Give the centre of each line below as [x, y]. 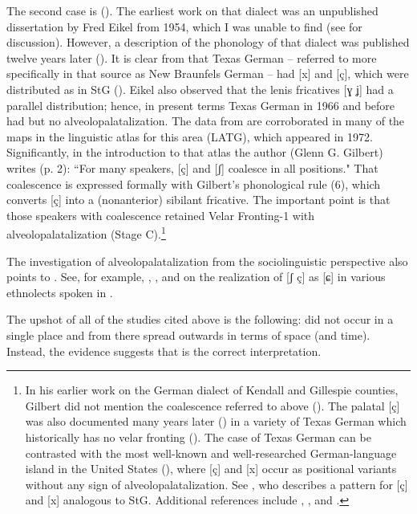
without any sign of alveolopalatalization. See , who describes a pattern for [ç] [217, 484]
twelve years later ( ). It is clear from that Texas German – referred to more [192, 57]
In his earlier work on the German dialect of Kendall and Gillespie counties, [212, 390]
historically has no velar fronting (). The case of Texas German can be [198, 436]
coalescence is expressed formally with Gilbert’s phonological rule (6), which [194, 184]
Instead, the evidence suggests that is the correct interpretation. [164, 351]
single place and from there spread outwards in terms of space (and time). [188, 335]
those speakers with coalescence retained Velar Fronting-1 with [161, 215]
